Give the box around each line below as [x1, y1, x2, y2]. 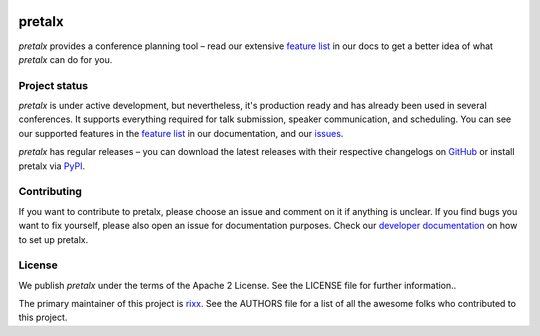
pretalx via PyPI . [18, 160, 85, 172]
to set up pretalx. [18, 233, 89, 245]
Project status [18, 78, 89, 92]
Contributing [18, 185, 82, 199]
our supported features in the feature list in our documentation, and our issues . [18, 127, 344, 139]
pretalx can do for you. [18, 53, 113, 65]
